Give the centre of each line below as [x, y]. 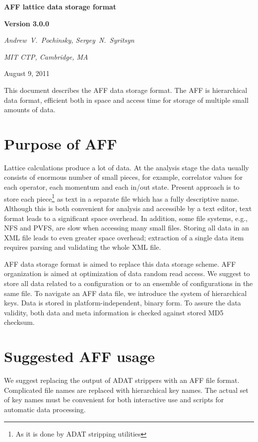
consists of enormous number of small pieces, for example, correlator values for [124, 177]
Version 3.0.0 [27, 23]
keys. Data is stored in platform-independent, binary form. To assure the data [123, 303]
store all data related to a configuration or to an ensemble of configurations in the [129, 283]
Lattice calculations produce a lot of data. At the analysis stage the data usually [127, 167]
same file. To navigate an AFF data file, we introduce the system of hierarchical [126, 293]
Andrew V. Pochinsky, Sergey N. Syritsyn [69, 40]
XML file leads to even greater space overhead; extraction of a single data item [124, 237]
